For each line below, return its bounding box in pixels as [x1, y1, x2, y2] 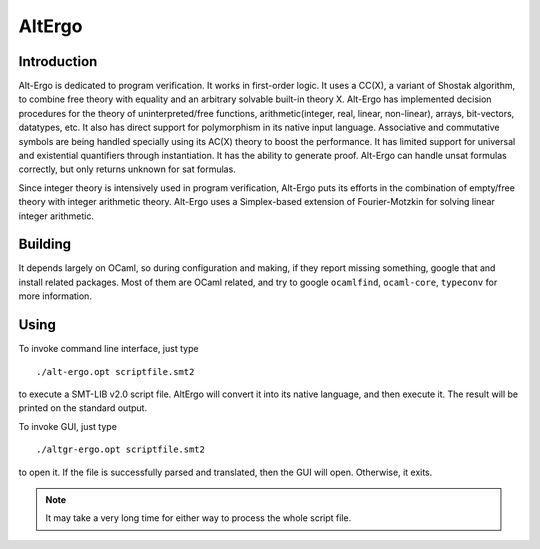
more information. [18, 290, 92, 302]
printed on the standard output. [18, 402, 148, 414]
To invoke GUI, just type [18, 420, 117, 432]
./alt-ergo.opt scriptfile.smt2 [36, 366, 195, 377]
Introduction [18, 53, 98, 70]
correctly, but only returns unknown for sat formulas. [18, 163, 237, 175]
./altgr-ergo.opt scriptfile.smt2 [36, 444, 205, 455]
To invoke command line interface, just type [18, 343, 199, 355]
